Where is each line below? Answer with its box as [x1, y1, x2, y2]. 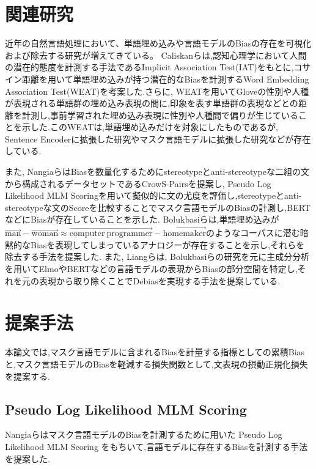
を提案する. [5, 369, 50, 382]
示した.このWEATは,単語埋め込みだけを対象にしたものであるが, [21, 120, 278, 133]
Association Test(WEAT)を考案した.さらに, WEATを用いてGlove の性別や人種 [5, 84, 309, 97]
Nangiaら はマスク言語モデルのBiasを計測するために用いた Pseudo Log [5, 428, 282, 441]
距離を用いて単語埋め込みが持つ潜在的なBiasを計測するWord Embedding [21, 72, 309, 85]
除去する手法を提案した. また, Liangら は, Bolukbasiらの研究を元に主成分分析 [5, 250, 310, 263]
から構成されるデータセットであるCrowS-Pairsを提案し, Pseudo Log [5, 177, 271, 190]
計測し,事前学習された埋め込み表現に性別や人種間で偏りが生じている [21, 108, 298, 121]
